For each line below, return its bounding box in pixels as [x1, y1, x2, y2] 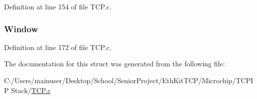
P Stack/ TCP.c [4, 85, 51, 95]
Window [4, 22, 38, 35]
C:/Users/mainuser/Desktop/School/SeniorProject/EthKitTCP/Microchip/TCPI [4, 75, 254, 85]
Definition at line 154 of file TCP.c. [4, 1, 112, 11]
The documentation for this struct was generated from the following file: [4, 58, 225, 69]
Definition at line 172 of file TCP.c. [4, 42, 112, 52]
